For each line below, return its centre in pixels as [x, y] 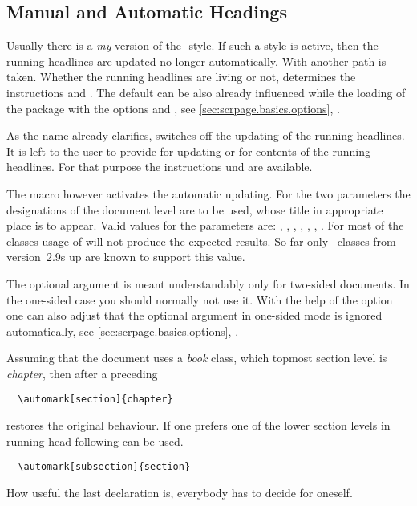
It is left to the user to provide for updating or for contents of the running [188, 151]
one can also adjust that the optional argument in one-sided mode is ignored [194, 315]
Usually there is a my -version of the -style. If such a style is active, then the [192, 45]
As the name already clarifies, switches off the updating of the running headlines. [206, 135]
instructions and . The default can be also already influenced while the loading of [206, 92]
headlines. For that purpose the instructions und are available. [160, 167]
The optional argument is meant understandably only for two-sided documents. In [208, 283]
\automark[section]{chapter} [95, 400]
